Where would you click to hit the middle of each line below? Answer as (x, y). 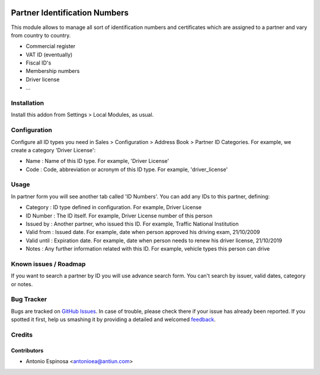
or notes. (22, 284)
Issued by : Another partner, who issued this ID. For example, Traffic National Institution (132, 224)
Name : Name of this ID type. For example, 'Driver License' (97, 161)
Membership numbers (53, 71)
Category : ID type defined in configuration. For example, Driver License (114, 207)
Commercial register (51, 46)
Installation (28, 103)
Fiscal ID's (39, 63)
